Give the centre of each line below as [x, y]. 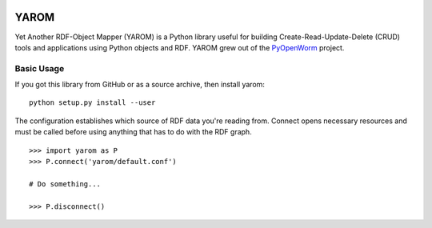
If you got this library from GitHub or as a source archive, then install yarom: [140, 85]
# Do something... [65, 184]
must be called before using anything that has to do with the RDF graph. [133, 132]
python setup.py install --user [92, 103]
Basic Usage [40, 68]
